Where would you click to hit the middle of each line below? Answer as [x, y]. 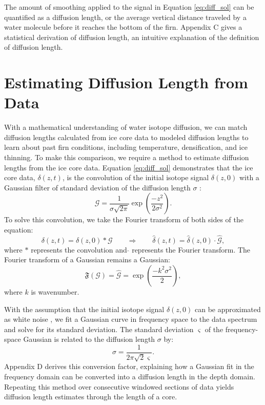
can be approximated [228, 309]
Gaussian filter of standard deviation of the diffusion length [97, 187]
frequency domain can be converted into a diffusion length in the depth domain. [130, 377]
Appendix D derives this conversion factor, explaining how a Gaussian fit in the [129, 366]
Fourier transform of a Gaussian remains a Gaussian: [87, 259]
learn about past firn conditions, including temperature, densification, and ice [126, 147]
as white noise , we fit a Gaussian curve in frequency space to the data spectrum [131, 319]
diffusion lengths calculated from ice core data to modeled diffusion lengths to [126, 137]
